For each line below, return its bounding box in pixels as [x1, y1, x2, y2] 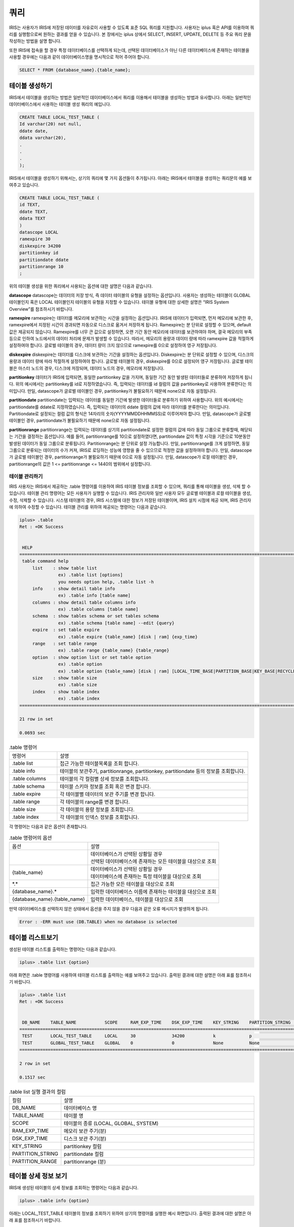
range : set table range [32, 641, 98, 646]
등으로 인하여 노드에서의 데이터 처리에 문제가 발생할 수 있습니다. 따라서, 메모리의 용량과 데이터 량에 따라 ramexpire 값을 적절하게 [9, 336, 254, 342]
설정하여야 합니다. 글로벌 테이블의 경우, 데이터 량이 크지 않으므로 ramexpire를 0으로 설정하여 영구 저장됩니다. [9, 343, 218, 348]
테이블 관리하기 [9, 473, 43, 480]
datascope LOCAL [19, 230, 59, 235]
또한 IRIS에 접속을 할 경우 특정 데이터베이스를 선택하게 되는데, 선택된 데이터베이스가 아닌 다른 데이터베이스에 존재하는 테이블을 [9, 47, 250, 53]
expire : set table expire [32, 627, 100, 633]
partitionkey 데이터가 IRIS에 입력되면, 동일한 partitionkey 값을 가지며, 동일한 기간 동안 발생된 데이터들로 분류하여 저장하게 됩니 [9, 374, 252, 380]
